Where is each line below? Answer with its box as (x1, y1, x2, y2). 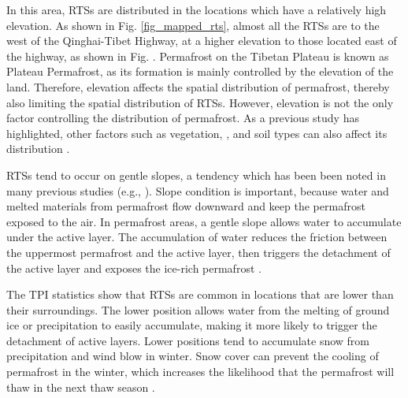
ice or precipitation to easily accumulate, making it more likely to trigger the (6, 317, 377, 333)
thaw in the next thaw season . (6, 378, 155, 395)
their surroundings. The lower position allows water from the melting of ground (6, 301, 390, 318)
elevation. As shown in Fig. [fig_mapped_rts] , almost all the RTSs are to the (6, 17, 380, 33)
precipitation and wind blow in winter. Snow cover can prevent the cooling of (6, 348, 379, 364)
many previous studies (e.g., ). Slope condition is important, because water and (6, 182, 389, 199)
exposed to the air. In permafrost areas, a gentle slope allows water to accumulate (6, 213, 402, 229)
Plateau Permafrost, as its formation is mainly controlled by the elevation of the (6, 63, 394, 80)
